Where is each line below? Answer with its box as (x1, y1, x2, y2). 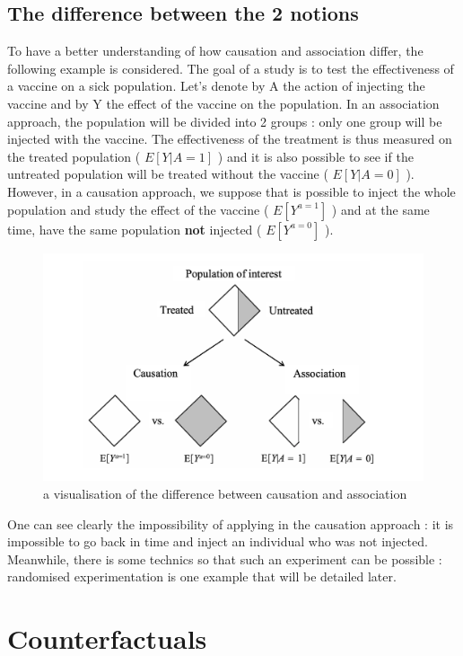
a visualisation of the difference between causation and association (43, 483, 407, 502)
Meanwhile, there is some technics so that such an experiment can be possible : (7, 549, 442, 568)
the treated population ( (7, 146, 141, 165)
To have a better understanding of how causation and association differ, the (7, 41, 424, 60)
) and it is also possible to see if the (217, 146, 414, 165)
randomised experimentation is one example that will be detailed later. (7, 567, 397, 586)
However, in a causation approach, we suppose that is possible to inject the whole (7, 182, 456, 200)
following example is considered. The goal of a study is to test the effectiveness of (7, 58, 454, 77)
